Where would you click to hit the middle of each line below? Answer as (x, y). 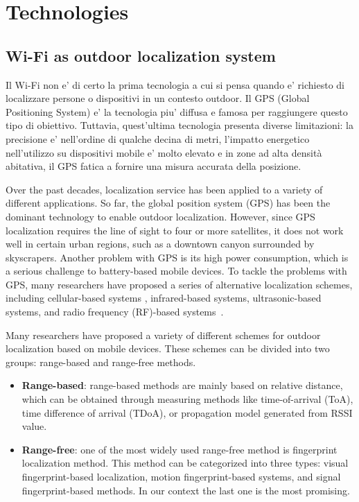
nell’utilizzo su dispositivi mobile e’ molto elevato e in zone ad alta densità (164, 152)
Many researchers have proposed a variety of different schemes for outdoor (163, 335)
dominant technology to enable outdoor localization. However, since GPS (160, 216)
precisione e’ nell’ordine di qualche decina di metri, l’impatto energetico (158, 138)
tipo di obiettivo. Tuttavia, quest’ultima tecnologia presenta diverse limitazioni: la (180, 125)
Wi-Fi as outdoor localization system (141, 55)
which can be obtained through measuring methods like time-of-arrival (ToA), (187, 399)
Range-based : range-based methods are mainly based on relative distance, (182, 385)
